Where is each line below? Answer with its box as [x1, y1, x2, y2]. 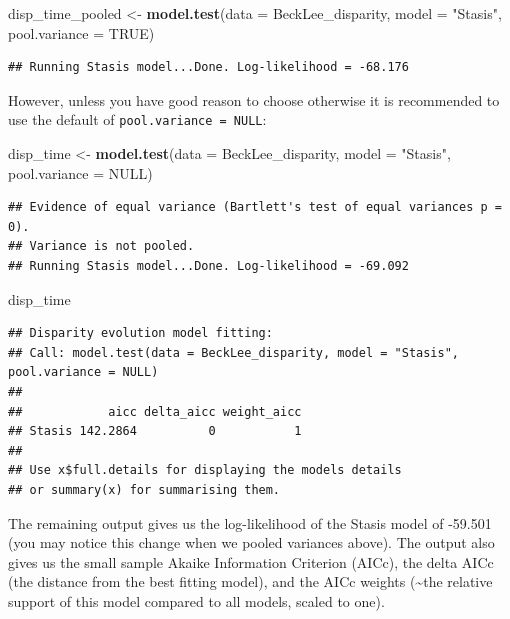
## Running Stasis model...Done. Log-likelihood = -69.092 [8, 259, 409, 273]
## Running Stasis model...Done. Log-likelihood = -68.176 [8, 60, 409, 75]
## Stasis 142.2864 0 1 [8, 424, 302, 439]
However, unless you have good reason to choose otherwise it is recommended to [8, 89, 500, 110]
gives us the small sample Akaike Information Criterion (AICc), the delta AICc [8, 551, 494, 572]
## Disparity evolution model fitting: [8, 326, 273, 341]
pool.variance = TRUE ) [8, 22, 155, 43]
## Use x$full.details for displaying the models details [8, 463, 402, 478]
